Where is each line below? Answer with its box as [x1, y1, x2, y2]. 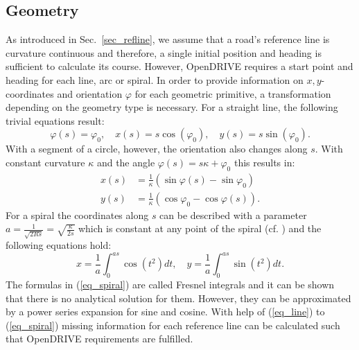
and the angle [96, 155, 155, 169]
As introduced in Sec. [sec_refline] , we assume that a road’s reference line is [6, 32, 330, 46]
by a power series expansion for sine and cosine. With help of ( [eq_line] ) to [6, 304, 325, 319]
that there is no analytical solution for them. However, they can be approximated [6, 290, 351, 305]
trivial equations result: [6, 113, 105, 128]
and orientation [57, 86, 123, 100]
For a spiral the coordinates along [6, 207, 149, 222]
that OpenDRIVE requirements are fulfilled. [6, 331, 193, 346]
